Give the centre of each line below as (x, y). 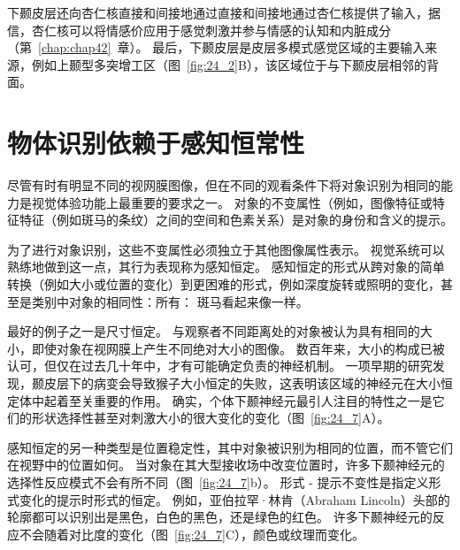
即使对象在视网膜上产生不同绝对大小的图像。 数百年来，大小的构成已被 (238, 348)
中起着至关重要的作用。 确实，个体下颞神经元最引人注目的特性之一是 (232, 400)
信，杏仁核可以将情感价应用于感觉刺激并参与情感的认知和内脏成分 (199, 30)
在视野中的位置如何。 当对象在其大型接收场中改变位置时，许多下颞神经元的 (226, 465)
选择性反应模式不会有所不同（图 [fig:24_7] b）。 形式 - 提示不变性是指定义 (218, 482)
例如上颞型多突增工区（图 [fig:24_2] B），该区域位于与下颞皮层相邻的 (229, 64)
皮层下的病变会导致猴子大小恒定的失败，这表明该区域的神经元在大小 (242, 383)
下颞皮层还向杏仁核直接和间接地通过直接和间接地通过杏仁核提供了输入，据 (224, 12)
